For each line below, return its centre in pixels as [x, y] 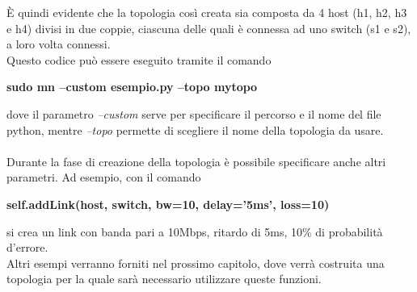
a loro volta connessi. [59, 44]
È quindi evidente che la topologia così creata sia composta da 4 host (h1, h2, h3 [207, 12]
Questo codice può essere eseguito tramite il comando [139, 59]
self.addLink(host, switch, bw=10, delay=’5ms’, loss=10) [168, 204]
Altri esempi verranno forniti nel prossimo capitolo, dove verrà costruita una [196, 263]
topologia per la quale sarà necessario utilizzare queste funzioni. [164, 279]
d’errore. [27, 247]
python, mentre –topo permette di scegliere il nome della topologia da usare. [195, 129]
